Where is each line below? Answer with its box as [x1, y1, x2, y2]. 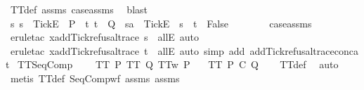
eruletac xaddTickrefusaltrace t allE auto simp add [10, 43, 245, 58]
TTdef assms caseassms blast [10, 2, 148, 16]
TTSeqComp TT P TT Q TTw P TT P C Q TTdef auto [18, 57, 339, 72]
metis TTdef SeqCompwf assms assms [10, 70, 180, 85]
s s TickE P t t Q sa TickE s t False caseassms [10, 15, 312, 30]
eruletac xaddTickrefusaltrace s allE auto [10, 30, 200, 44]
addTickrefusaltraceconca [249, 43, 358, 58]
